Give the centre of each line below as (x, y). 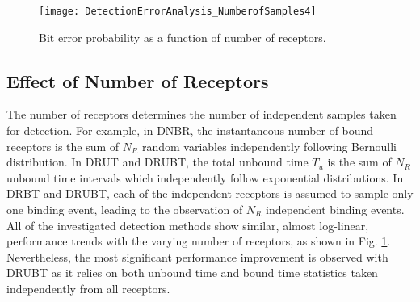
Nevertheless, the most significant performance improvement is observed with (197, 256)
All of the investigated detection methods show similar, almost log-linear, (188, 225)
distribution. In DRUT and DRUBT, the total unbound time (157, 162)
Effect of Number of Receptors (138, 80)
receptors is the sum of (63, 146)
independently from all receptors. (88, 288)
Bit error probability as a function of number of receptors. (183, 37)
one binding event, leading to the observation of (125, 210)
